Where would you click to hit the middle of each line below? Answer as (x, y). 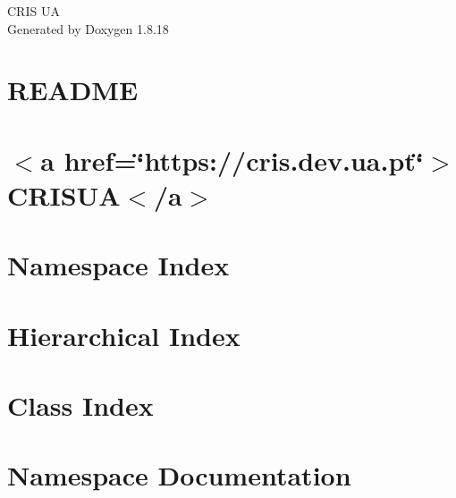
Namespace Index (118, 265)
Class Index (80, 405)
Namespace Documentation (179, 475)
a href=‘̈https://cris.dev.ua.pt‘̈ (232, 160)
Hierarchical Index (124, 335)
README (73, 90)
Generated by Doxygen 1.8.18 (88, 28)
